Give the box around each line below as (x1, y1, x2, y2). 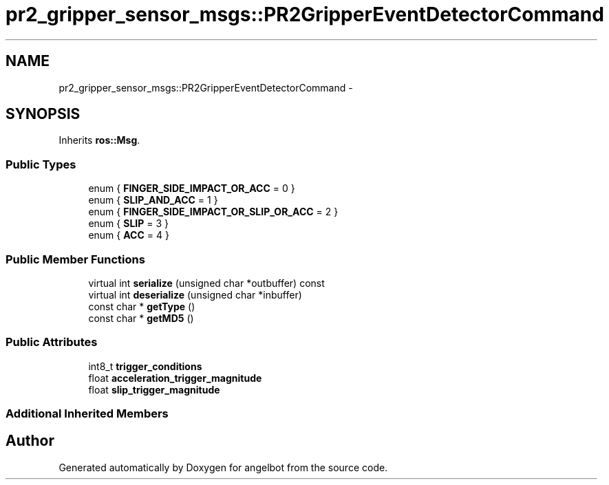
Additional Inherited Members (6, 407, 169, 421)
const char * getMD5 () (88, 312, 194, 324)
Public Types (6, 157, 76, 171)
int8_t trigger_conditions (88, 360, 202, 372)
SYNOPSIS (6, 105, 81, 123)
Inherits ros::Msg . (58, 134, 140, 147)
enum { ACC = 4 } (88, 229, 169, 241)
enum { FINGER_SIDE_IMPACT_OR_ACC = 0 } (88, 182, 295, 195)
